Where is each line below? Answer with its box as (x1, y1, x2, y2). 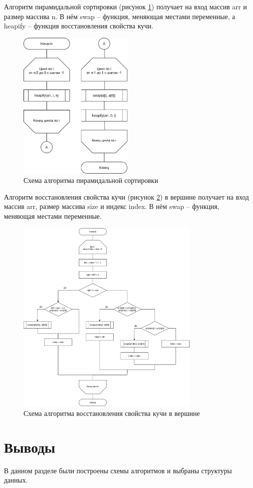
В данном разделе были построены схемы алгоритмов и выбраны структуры (4, 465, 232, 475)
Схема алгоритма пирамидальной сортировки (24, 175, 158, 185)
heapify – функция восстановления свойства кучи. (4, 21, 153, 31)
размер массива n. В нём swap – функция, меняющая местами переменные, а (4, 11, 235, 21)
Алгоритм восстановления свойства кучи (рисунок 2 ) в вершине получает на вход (4, 191, 249, 202)
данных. (4, 475, 28, 485)
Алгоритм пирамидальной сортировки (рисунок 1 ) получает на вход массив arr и (4, 1, 247, 11)
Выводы (4, 437, 55, 457)
